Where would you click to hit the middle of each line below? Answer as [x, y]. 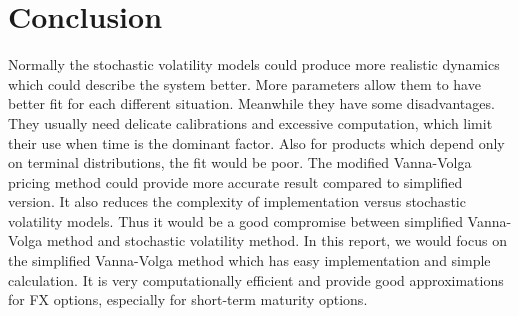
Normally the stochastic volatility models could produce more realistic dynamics [254, 64]
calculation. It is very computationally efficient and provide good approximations [256, 279]
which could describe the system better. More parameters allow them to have [244, 83]
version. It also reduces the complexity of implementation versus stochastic [237, 201]
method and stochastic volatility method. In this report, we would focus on [276, 240]
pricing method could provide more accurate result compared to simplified [235, 181]
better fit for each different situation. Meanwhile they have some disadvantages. [251, 103]
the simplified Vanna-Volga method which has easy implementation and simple [249, 260]
